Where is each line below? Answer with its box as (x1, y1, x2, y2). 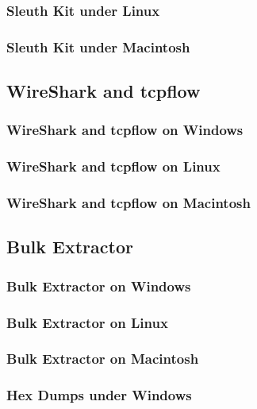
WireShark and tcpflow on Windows (6, 120, 244, 140)
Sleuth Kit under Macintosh (6, 37, 190, 56)
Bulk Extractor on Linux (6, 312, 168, 332)
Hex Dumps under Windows (6, 385, 192, 405)
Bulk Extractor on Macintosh (6, 349, 199, 368)
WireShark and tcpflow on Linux (6, 156, 221, 176)
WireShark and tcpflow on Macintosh (6, 193, 251, 213)
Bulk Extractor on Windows (6, 276, 191, 295)
